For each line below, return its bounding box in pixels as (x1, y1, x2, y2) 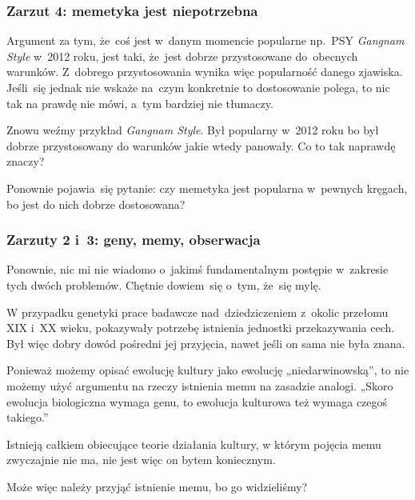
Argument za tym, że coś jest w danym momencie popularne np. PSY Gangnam (6, 32, 405, 49)
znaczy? (6, 153, 45, 170)
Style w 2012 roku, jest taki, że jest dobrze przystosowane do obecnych (6, 47, 358, 64)
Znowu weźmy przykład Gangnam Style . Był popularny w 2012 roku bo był (6, 122, 379, 138)
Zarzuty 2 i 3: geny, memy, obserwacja (6, 230, 261, 250)
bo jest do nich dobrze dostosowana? (6, 195, 186, 212)
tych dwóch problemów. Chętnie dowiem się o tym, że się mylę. (6, 276, 321, 293)
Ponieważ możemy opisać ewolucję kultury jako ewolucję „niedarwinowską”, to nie (6, 362, 409, 378)
